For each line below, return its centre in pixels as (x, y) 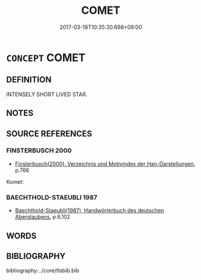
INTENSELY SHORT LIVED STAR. (47, 94)
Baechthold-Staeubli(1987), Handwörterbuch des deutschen (89, 210)
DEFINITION (29, 80)
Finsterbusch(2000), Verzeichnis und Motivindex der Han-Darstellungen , (105, 163)
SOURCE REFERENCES (49, 134)
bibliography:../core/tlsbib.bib (43, 270)
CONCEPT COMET (46, 57)
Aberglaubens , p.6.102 (43, 217)
